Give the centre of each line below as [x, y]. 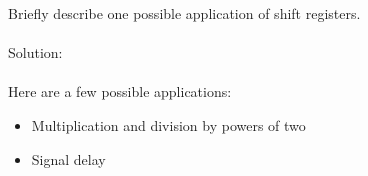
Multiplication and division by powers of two [168, 124]
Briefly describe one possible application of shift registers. [184, 13]
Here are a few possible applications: [120, 91]
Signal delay [68, 158]
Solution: [35, 52]
